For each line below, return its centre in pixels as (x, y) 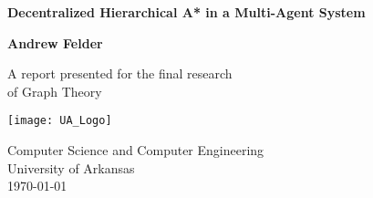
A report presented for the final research (120, 73)
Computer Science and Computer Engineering (136, 150)
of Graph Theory (55, 91)
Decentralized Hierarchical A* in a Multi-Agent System (186, 12)
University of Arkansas (71, 167)
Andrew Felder (55, 42)
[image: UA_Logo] (60, 121)
